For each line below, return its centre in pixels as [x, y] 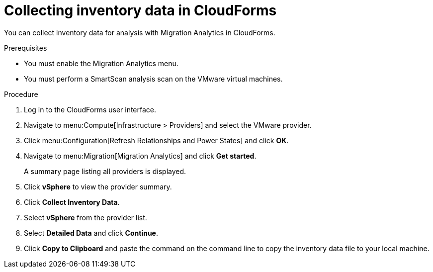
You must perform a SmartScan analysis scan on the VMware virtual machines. [153, 79]
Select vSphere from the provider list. [86, 217]
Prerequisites [26, 48]
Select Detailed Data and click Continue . [91, 233]
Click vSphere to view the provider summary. [98, 186]
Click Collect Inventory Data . [72, 202]
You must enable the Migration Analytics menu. [101, 63]
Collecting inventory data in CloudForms [140, 10]
